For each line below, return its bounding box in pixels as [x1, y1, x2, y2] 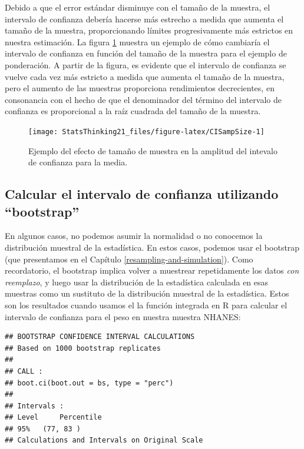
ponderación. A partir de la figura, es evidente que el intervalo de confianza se [5, 58, 286, 71]
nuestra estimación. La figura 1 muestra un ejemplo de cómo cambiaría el [5, 35, 270, 48]
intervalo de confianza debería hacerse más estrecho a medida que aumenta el [5, 12, 284, 25]
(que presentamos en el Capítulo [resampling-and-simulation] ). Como [5, 252, 253, 265]
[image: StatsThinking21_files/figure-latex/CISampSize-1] [28, 127, 265, 136]
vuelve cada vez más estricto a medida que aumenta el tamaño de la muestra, [5, 70, 285, 82]
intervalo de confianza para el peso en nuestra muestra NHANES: [5, 310, 241, 322]
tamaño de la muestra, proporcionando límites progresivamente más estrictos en [5, 24, 293, 36]
